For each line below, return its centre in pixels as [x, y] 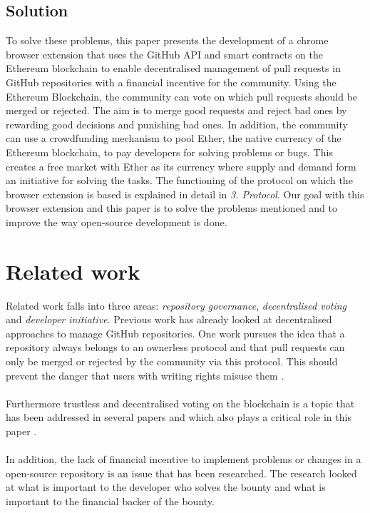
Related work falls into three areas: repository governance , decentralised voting [176, 305]
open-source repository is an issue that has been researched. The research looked [181, 473]
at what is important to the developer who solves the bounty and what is [166, 487]
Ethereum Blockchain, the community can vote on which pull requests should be [182, 96]
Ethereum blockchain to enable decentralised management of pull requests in [173, 68]
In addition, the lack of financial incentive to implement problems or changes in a [184, 459]
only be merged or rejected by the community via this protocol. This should [172, 361]
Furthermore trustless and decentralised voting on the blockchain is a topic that [180, 403]
